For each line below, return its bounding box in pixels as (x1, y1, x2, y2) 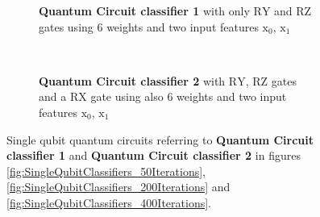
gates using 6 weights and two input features (39, 18, 259, 35)
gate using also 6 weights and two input (90, 88, 287, 105)
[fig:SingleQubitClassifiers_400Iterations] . (6, 194, 212, 211)
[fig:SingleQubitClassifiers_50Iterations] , (6, 162, 206, 179)
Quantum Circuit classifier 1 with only (39, 2, 250, 19)
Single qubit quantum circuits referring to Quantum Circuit (6, 131, 314, 148)
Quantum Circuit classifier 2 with (39, 72, 226, 89)
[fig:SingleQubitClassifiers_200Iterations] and (6, 178, 231, 195)
